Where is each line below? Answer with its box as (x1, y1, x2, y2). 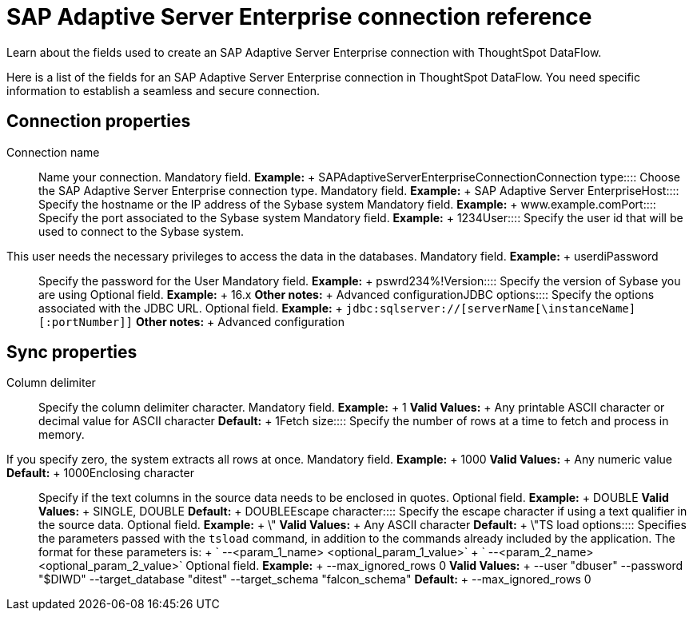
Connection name (6, 145, 100, 159)
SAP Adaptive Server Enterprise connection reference (6, 3, 592, 30)
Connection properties (6, 111, 191, 132)
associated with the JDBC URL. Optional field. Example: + (38, 301, 343, 315)
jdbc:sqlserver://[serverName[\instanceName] (345, 301, 636, 315)
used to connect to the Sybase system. (38, 224, 244, 238)
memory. (38, 428, 85, 442)
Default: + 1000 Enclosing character (6, 466, 194, 480)
